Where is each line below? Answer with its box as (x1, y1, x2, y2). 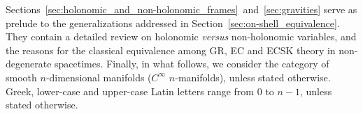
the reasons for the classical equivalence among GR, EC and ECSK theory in (6, 42, 336, 57)
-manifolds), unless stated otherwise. (175, 70, 331, 84)
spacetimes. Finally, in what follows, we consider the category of (55, 56, 329, 71)
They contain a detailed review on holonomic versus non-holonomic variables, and (6, 29, 357, 44)
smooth (6, 70, 37, 84)
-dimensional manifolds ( (45, 70, 152, 84)
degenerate (6, 56, 52, 71)
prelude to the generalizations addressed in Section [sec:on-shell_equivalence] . (6, 15, 340, 30)
